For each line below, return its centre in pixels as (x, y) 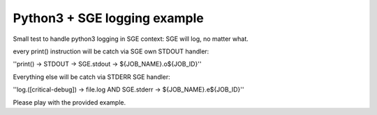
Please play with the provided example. (69, 102)
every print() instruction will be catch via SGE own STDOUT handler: (111, 51)
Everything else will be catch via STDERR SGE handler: (91, 77)
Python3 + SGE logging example (108, 18)
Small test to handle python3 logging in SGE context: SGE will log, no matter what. (131, 39)
